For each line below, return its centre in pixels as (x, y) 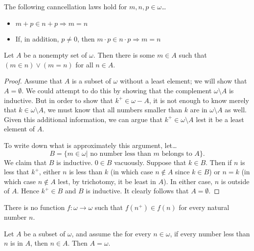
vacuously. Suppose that (150, 162)
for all (84, 64)
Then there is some (126, 55)
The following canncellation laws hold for (66, 6)
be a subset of (45, 233)
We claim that (25, 162)
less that (17, 172)
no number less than (121, 154)
